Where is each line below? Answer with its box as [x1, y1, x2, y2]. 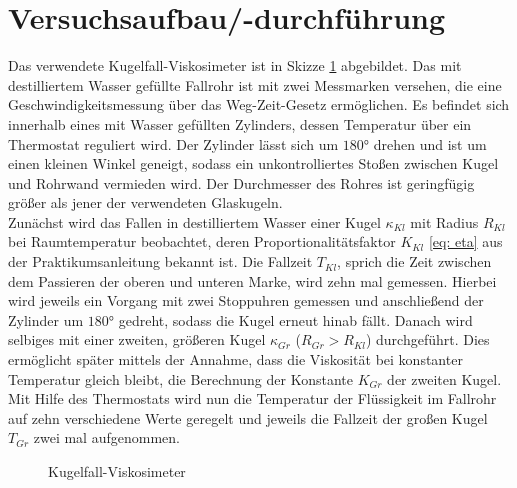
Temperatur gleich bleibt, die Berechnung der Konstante [8, 368, 353, 389]
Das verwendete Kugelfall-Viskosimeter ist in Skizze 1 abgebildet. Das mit [8, 55, 462, 76]
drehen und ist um [373, 133, 487, 154]
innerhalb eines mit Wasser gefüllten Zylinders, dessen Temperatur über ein [8, 113, 472, 134]
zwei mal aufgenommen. [33, 427, 180, 448]
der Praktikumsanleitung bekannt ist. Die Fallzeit [8, 251, 313, 272]
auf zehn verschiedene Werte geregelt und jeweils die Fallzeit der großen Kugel [8, 407, 488, 428]
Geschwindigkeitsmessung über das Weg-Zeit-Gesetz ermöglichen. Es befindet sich [8, 94, 510, 115]
